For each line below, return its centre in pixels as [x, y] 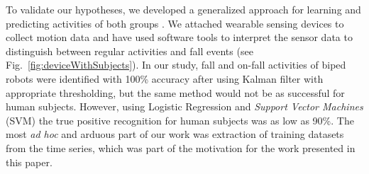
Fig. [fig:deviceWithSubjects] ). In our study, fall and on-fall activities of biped [176, 65]
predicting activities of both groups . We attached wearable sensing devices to [175, 23]
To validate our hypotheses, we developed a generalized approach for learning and [183, 9]
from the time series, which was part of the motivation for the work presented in [181, 147]
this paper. [29, 162]
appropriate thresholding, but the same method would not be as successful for [175, 92]
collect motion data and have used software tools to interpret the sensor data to [179, 37]
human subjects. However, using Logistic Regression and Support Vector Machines [184, 106]
